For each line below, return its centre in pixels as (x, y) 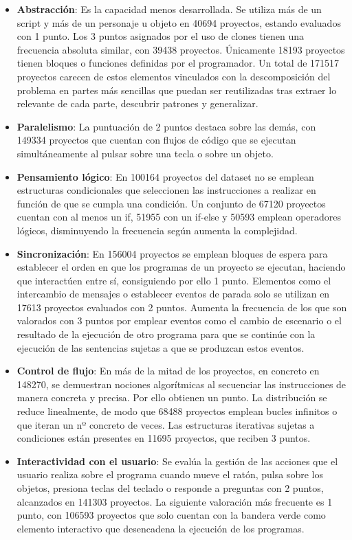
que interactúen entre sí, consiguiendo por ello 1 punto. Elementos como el (174, 280)
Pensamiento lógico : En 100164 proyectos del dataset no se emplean (165, 176)
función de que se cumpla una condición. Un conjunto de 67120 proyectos (171, 203)
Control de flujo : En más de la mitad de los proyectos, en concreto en (168, 371)
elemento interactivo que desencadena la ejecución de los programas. (161, 528)
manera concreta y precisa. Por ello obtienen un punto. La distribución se (172, 397)
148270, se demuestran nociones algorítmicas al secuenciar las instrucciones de (181, 384)
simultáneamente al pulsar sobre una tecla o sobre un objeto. (145, 153)
